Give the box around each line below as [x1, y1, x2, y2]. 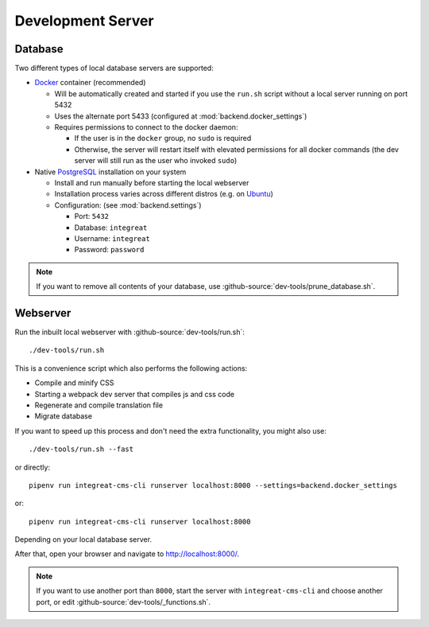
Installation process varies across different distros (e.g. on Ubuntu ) [54, 189, 274, 199]
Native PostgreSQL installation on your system [34, 167, 187, 177]
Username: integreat [74, 233, 150, 243]
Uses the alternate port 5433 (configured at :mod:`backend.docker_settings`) [54, 111, 307, 121]
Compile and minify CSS [34, 378, 114, 387]
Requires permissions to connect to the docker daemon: [54, 123, 238, 132]
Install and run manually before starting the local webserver [54, 177, 249, 187]
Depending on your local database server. [14, 535, 153, 544]
